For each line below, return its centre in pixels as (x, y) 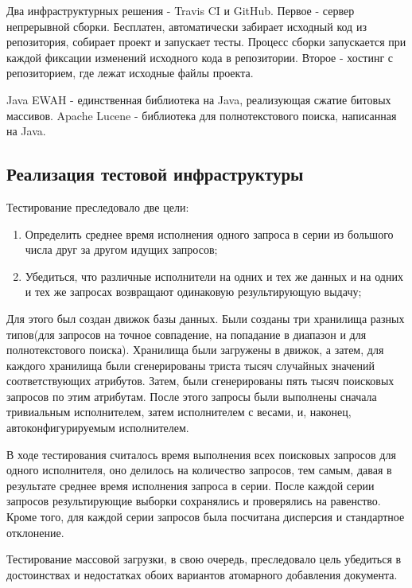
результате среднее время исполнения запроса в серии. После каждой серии (190, 485)
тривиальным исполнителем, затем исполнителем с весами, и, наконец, (179, 412)
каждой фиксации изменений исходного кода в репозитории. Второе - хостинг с (200, 57)
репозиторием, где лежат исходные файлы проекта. (130, 73)
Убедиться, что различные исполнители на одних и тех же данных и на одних (214, 276)
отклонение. (35, 532)
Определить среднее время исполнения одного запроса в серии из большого (209, 234)
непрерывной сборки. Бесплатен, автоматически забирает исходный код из (187, 26)
